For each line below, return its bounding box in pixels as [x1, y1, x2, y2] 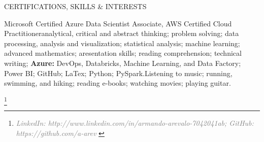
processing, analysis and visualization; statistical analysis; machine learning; [4, 38, 240, 48]
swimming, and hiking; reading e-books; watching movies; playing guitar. [4, 78, 231, 88]
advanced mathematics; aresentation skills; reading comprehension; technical [4, 48, 242, 58]
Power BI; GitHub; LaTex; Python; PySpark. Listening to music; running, [4, 67, 233, 78]
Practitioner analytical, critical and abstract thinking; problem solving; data [4, 28, 239, 39]
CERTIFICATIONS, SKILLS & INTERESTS [4, 1, 147, 11]
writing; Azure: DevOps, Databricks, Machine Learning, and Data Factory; [4, 57, 241, 68]
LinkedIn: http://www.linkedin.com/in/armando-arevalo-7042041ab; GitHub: [16, 118, 254, 128]
